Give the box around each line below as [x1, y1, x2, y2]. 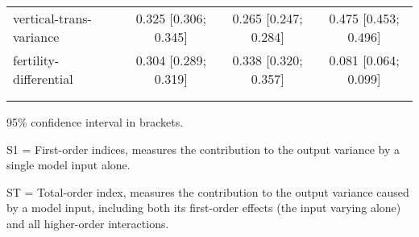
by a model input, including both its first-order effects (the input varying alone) [6, 199, 401, 216]
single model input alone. [6, 156, 131, 173]
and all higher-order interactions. [6, 214, 169, 231]
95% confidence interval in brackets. [6, 114, 184, 130]
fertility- [13, 51, 60, 69]
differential [13, 69, 73, 88]
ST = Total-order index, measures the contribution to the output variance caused [6, 183, 409, 200]
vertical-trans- [13, 9, 92, 27]
